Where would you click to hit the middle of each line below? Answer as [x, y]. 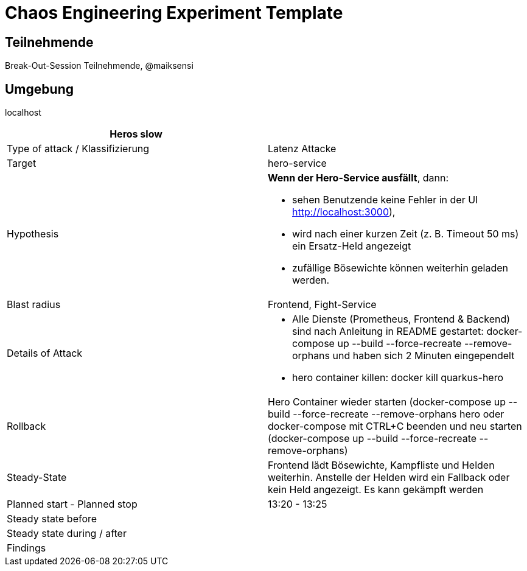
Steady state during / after [67, 534]
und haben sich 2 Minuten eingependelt [424, 356]
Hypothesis [33, 234]
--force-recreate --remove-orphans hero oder [399, 414]
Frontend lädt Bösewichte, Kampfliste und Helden [381, 465]
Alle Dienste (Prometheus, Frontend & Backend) [401, 319]
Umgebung [39, 89]
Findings [26, 548]
